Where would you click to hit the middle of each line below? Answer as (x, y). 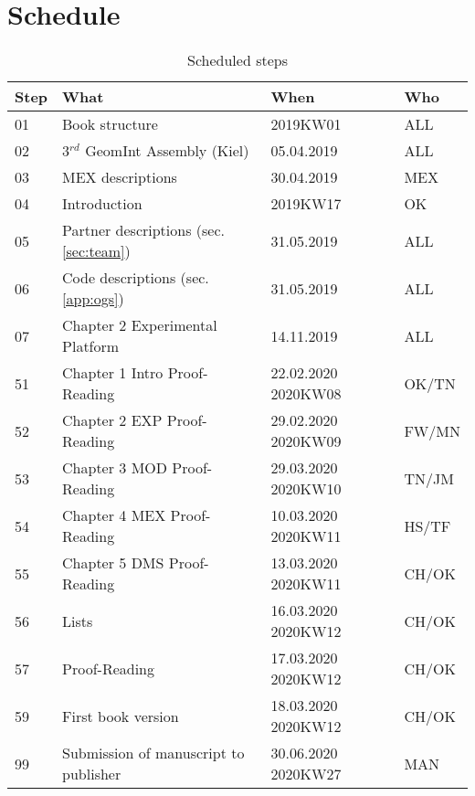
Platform (91, 346)
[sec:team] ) (96, 251)
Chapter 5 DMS (113, 563)
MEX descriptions (120, 177)
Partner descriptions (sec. (143, 230)
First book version (121, 716)
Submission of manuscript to (153, 753)
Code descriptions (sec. (136, 278)
